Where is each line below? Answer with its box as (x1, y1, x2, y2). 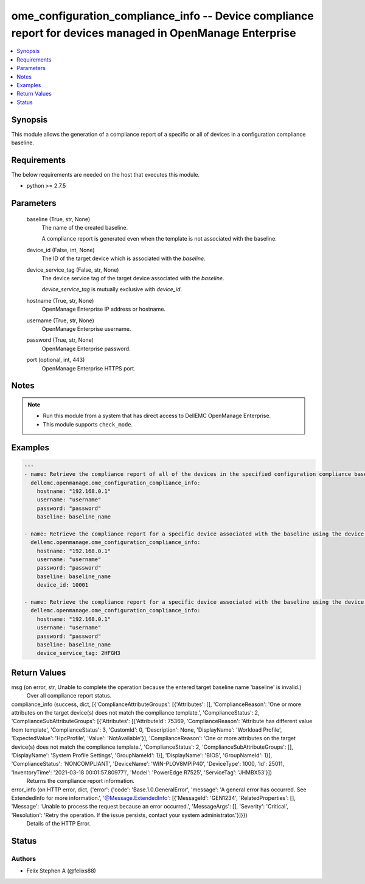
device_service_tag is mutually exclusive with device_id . (41, 286, 182, 293)
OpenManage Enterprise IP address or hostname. (41, 305, 166, 313)
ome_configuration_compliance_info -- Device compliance (11, 9, 315, 23)
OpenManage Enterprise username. (41, 325, 131, 332)
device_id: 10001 (36, 582, 89, 589)
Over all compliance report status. (26, 692, 112, 699)
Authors (11, 854, 36, 863)
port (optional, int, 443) (26, 356, 85, 364)
